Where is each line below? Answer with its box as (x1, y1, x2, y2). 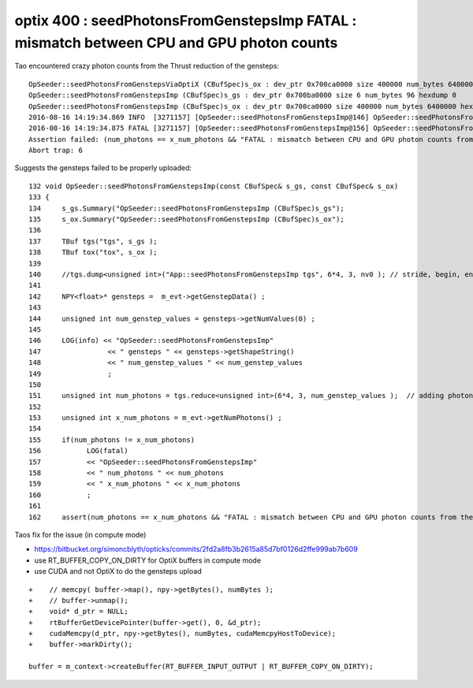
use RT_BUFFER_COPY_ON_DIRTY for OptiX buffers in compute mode (34, 556, 262, 565)
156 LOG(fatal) (28, 446, 129, 456)
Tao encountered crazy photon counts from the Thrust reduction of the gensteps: (14, 61, 280, 71)
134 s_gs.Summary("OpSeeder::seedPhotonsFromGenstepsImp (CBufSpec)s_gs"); (28, 203, 345, 213)
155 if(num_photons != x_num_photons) (28, 435, 196, 444)
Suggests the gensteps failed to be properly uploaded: (14, 163, 192, 173)
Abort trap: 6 (28, 146, 83, 155)
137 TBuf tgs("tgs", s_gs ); (28, 236, 158, 246)
